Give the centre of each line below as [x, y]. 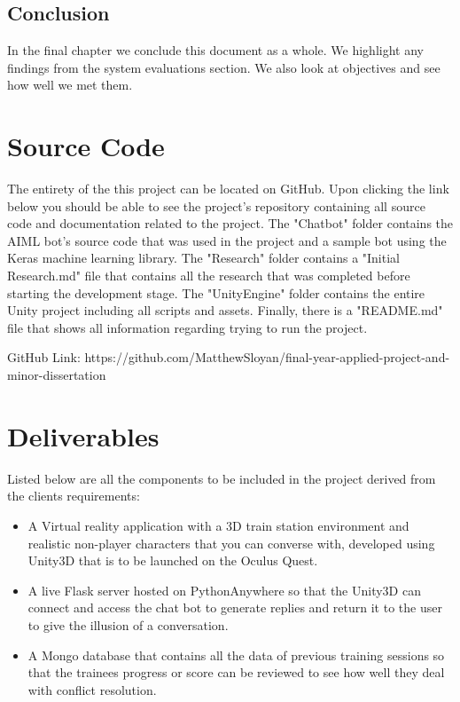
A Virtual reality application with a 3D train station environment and [218, 525]
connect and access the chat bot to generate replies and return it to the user [235, 607]
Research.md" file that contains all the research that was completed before [209, 276]
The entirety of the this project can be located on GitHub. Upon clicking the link [228, 189]
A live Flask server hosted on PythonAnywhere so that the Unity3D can [224, 590]
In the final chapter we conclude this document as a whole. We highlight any [215, 50]
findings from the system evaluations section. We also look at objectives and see [224, 67]
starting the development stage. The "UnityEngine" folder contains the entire [216, 292]
